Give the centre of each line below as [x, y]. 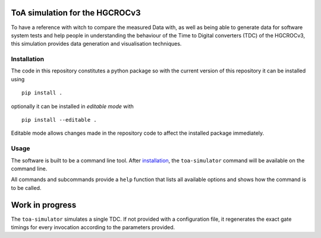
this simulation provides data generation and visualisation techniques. [96, 44]
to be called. [26, 188]
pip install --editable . [59, 120]
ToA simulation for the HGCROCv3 [76, 13]
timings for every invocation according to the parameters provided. [93, 227]
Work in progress [44, 205]
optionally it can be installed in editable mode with [72, 106]
